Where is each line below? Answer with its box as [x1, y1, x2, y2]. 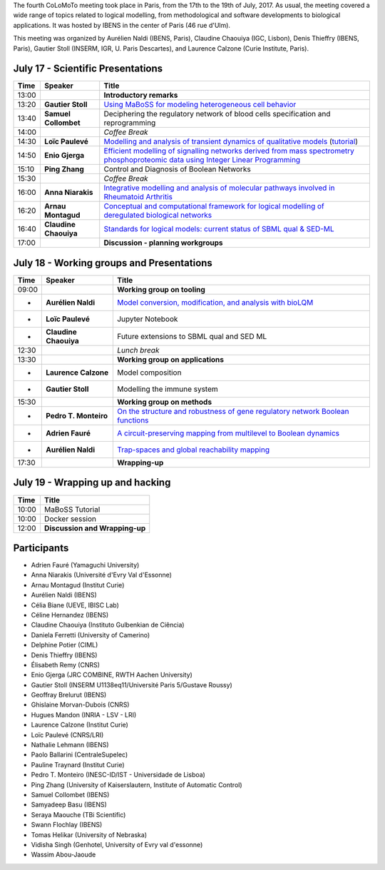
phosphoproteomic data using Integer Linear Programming [103, 155, 301, 165]
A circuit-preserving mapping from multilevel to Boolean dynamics [116, 428, 340, 438]
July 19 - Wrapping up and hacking [13, 477, 171, 489]
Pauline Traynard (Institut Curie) [31, 760, 125, 769]
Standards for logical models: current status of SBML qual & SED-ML [103, 224, 334, 234]
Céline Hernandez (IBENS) [31, 610, 109, 619]
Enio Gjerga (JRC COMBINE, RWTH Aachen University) [31, 671, 192, 679]
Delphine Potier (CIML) [31, 641, 98, 649]
